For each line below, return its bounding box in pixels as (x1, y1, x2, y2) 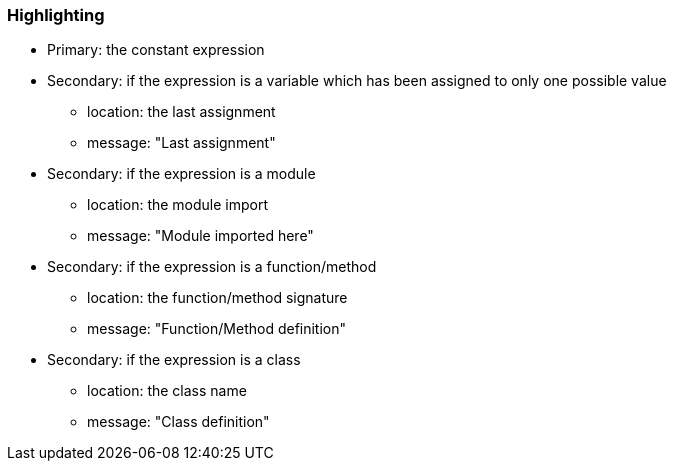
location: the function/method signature (87, 289, 348, 307)
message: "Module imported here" (87, 227, 314, 245)
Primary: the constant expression (47, 41, 265, 59)
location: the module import (87, 196, 269, 214)
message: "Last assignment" (87, 134, 276, 152)
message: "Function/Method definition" (87, 320, 347, 338)
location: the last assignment (87, 103, 276, 121)
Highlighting (7, 5, 105, 25)
